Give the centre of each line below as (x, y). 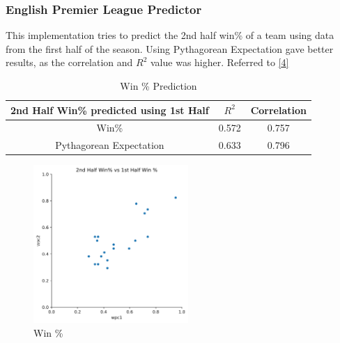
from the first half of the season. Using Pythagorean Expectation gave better (170, 48)
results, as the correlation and (69, 62)
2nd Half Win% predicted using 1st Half (110, 110)
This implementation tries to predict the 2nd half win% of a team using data (170, 35)
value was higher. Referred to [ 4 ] (220, 62)
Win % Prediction (159, 86)
